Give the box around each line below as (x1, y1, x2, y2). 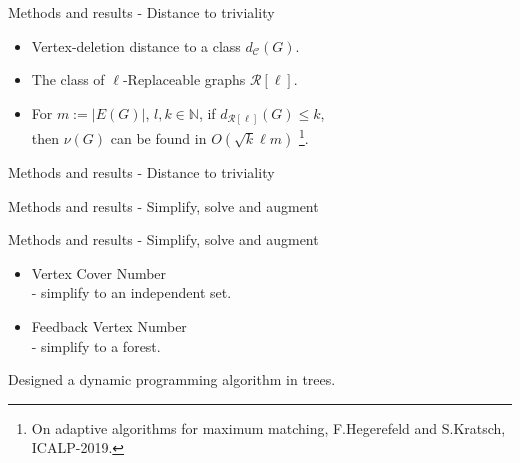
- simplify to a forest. (31, 335, 161, 356)
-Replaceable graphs (122, 69, 246, 90)
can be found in (110, 127, 207, 148)
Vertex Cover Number (31, 262, 167, 283)
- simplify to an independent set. (31, 282, 232, 303)
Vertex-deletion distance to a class (31, 35, 241, 56)
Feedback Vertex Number (31, 315, 187, 336)
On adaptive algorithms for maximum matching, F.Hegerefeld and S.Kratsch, (31, 417, 506, 438)
